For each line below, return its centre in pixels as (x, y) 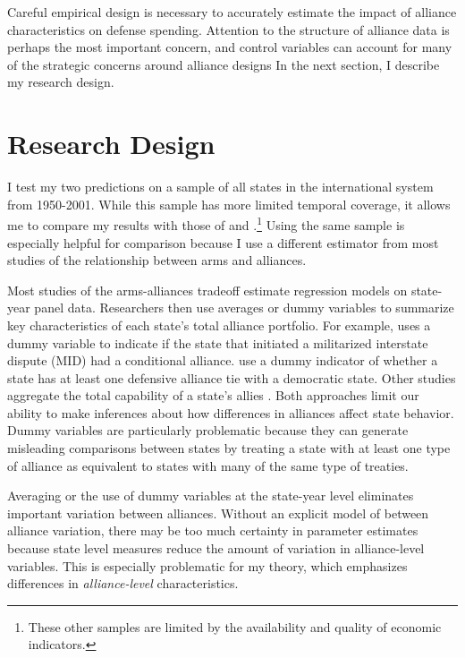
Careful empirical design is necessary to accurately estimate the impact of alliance (232, 12)
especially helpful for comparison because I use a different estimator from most (223, 242)
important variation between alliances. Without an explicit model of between (218, 513)
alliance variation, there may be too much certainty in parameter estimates (213, 530)
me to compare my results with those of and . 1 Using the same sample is (206, 223)
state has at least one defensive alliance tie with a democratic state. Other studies (232, 377)
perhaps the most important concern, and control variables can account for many (230, 47)
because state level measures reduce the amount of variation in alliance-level (216, 548)
